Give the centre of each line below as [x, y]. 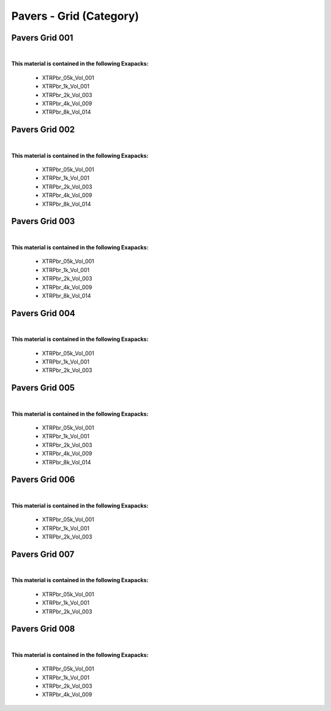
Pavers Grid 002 [43, 130]
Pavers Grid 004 [44, 313]
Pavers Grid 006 [43, 480]
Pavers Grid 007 [43, 554]
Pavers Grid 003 [43, 221]
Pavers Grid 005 [43, 388]
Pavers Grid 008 [43, 629]
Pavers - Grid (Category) [75, 16]
